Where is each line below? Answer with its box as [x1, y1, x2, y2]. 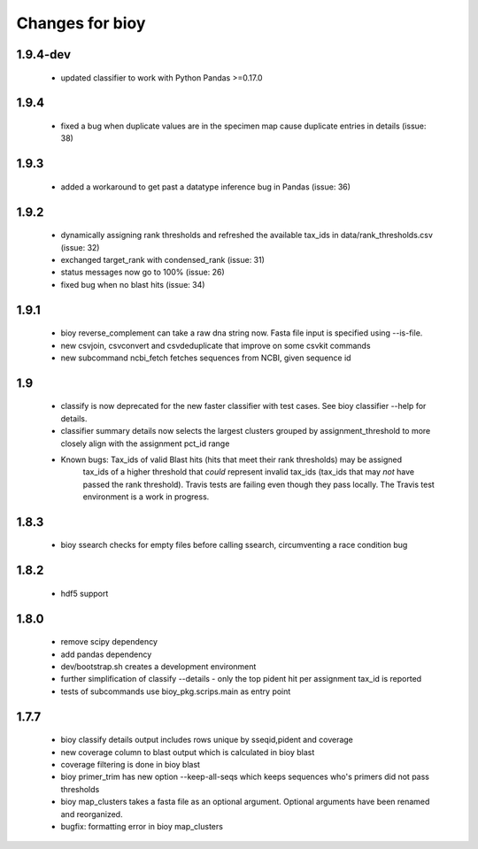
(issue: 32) [60, 242, 100, 252]
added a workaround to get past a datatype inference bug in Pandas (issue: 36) [60, 181, 351, 192]
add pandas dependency [60, 649, 152, 660]
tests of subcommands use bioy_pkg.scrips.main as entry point [60, 686, 291, 697]
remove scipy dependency [60, 637, 158, 647]
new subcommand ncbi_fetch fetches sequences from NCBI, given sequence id [60, 352, 351, 363]
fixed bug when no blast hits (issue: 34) [60, 279, 205, 289]
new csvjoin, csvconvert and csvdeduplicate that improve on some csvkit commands [60, 340, 371, 351]
